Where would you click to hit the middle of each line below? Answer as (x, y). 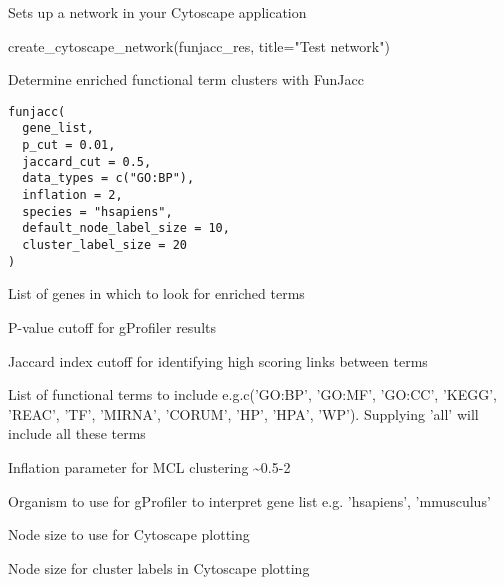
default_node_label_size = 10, (126, 228)
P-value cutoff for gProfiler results (112, 326)
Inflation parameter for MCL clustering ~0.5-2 (149, 466)
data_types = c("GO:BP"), (108, 178)
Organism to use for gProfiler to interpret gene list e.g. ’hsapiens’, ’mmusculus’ (249, 500)
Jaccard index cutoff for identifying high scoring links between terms (218, 360)
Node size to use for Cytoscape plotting (129, 534)
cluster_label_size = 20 (104, 245)
